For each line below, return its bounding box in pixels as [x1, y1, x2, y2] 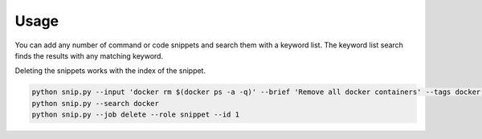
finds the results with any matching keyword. [14, 51, 164, 60]
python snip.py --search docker [31, 99, 160, 108]
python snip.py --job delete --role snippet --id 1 [31, 110, 240, 120]
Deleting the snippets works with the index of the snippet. [14, 66, 206, 76]
